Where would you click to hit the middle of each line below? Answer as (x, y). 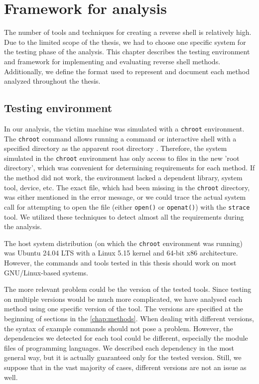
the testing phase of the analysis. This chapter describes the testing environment (127, 52)
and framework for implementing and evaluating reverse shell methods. (112, 61)
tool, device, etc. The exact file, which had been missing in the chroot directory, (127, 187)
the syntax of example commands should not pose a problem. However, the (119, 328)
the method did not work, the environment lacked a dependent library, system (123, 178)
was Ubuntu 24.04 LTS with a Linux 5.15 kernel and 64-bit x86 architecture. (121, 253)
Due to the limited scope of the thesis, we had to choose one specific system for (125, 42)
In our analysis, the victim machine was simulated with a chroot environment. (124, 128)
